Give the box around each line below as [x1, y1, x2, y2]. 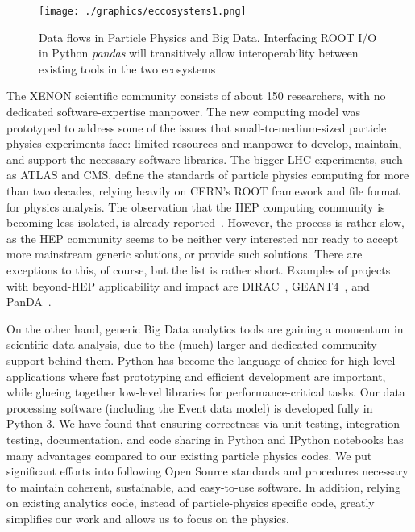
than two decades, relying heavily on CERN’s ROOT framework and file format [6, 182, 400, 199]
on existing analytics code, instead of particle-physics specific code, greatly [6, 494, 375, 511]
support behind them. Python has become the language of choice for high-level [6, 351, 396, 368]
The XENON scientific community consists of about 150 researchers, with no [6, 87, 386, 104]
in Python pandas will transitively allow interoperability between [39, 44, 359, 61]
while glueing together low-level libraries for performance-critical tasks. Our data [6, 383, 405, 400]
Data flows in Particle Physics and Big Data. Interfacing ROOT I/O [39, 28, 377, 45]
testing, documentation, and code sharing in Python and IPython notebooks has [6, 430, 404, 447]
